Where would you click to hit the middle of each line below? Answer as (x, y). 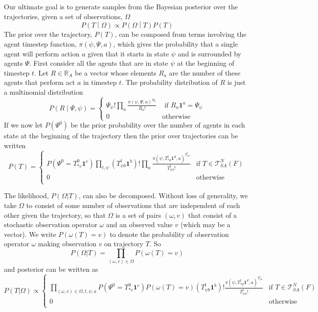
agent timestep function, (40, 44)
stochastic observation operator (51, 224)
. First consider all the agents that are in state (99, 63)
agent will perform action (42, 53)
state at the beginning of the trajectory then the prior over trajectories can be (121, 136)
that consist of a (213, 215)
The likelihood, (26, 195)
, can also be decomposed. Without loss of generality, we (163, 195)
